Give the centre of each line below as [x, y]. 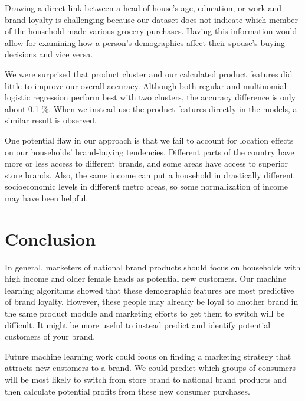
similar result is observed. [51, 120]
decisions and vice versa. [49, 54]
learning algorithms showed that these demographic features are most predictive [150, 290]
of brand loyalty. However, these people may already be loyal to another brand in [152, 301]
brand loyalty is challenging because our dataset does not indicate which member [152, 19]
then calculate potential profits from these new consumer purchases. [127, 391]
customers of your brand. [50, 336]
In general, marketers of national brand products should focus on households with [153, 267]
